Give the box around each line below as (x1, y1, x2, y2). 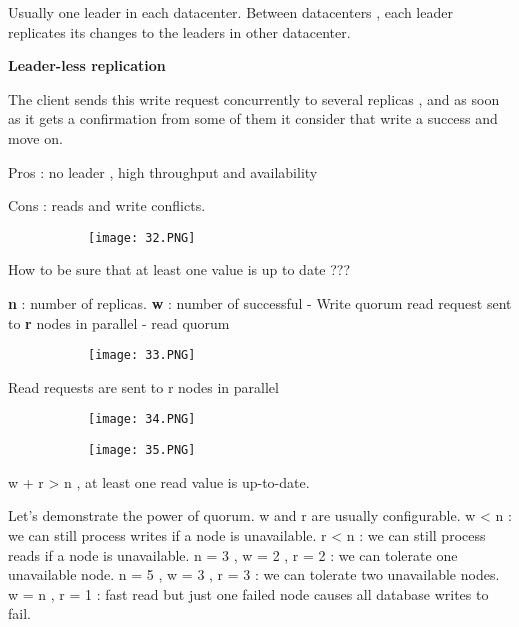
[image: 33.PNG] (88, 348, 196, 363)
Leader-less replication (8, 55, 166, 76)
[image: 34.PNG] (88, 412, 196, 427)
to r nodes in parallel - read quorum (8, 312, 230, 333)
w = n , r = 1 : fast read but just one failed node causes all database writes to (8, 583, 489, 604)
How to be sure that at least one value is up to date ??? (8, 259, 351, 280)
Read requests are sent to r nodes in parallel (8, 376, 279, 397)
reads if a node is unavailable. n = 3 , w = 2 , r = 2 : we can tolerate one (8, 544, 458, 565)
